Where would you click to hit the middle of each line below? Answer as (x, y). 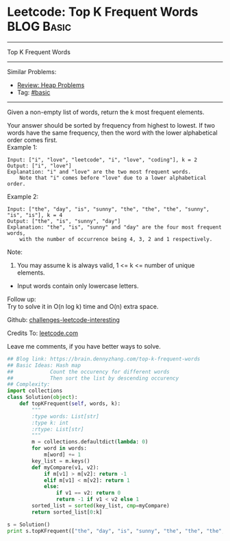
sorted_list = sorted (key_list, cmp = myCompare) (101, 506)
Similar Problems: (32, 71)
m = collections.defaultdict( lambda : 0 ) (90, 442)
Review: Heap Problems (51, 85)
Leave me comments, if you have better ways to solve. (84, 346)
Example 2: (23, 196)
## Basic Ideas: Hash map (44, 365)
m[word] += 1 (62, 455)
